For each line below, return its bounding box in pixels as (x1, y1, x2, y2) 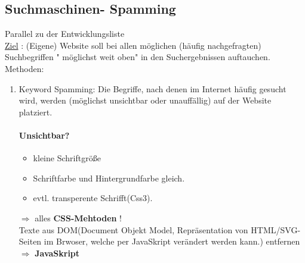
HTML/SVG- (251, 223, 301, 236)
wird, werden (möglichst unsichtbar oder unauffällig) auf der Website (19, 94, 272, 107)
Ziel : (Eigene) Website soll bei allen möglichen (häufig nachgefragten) (5, 39, 261, 51)
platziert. (19, 105, 53, 118)
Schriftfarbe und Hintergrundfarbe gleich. (33, 171, 185, 184)
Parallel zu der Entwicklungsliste (5, 27, 125, 40)
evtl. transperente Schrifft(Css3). (33, 192, 153, 204)
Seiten (19, 235, 42, 248)
